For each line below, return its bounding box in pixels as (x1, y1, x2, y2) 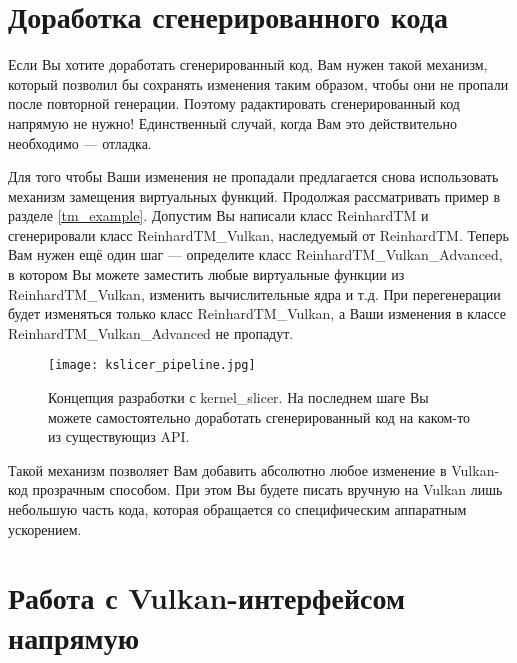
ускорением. (8, 518, 82, 539)
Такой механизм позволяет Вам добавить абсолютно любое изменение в (8, 459, 447, 480)
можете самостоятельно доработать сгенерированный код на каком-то (48, 406, 471, 427)
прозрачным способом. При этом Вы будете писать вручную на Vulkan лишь (32, 479, 503, 500)
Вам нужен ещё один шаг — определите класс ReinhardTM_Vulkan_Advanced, (8, 244, 503, 265)
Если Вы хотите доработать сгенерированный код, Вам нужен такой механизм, (8, 54, 488, 75)
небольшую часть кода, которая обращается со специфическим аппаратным (8, 499, 467, 520)
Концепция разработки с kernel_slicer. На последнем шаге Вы (48, 387, 429, 408)
